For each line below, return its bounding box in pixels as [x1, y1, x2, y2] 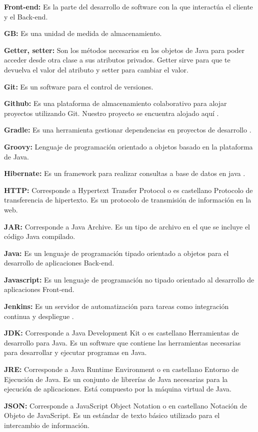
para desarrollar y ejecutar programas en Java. [4, 347, 147, 357]
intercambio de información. [4, 420, 89, 430]
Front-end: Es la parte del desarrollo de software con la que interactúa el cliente [4, 1, 253, 11]
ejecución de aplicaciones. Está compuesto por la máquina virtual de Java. [4, 383, 231, 394]
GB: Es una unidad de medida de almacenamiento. [4, 28, 162, 38]
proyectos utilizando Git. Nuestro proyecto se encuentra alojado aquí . [4, 107, 219, 118]
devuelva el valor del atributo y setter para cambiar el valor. [4, 64, 188, 74]
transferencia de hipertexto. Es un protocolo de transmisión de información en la [4, 194, 251, 205]
